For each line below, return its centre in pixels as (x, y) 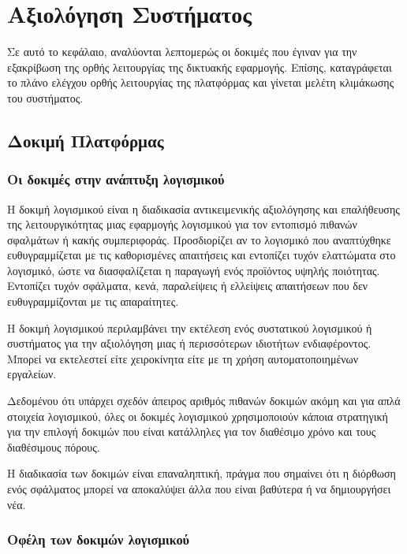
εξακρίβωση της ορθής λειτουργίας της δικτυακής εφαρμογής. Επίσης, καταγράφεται (200, 67)
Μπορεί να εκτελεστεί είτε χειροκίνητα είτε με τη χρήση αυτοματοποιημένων (183, 358)
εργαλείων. (32, 374)
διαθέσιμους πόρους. (54, 446)
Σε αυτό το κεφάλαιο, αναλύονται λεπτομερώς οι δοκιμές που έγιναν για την (182, 52)
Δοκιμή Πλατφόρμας (86, 140)
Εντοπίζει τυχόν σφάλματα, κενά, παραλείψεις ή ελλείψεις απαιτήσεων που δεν (188, 286)
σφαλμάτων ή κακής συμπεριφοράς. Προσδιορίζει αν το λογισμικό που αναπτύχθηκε (199, 239)
